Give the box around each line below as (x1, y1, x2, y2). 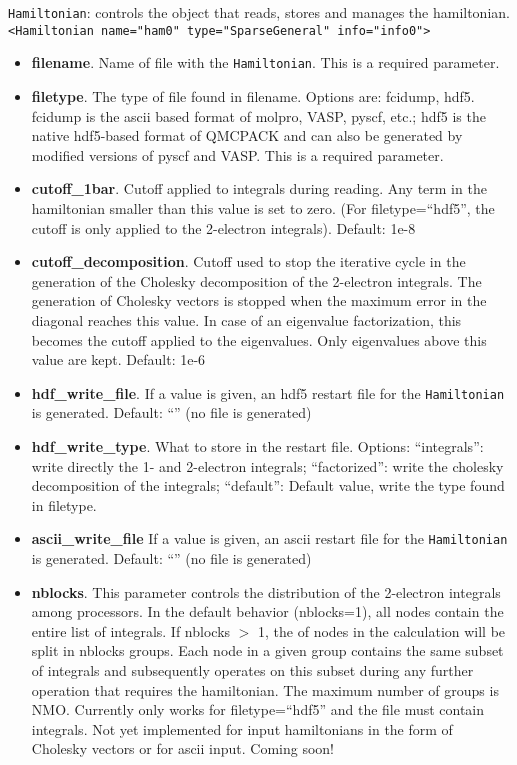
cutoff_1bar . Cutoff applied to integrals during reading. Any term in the (31, 178, 487, 199)
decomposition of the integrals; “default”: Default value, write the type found (31, 475, 505, 496)
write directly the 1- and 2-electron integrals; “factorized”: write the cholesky (31, 455, 504, 476)
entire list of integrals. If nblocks (31, 620, 231, 641)
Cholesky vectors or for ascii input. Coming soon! (31, 738, 334, 759)
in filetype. (31, 494, 97, 515)
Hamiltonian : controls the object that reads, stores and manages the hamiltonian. (8, 2, 510, 22)
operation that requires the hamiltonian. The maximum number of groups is (31, 679, 499, 700)
